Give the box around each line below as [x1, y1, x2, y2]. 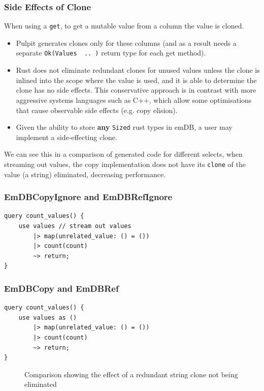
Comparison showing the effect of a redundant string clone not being [24, 369, 238, 379]
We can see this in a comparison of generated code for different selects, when [4, 149, 243, 159]
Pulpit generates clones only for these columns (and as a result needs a [16, 37, 237, 48]
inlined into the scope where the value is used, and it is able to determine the [16, 74, 257, 85]
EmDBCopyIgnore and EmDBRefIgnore [4, 190, 173, 203]
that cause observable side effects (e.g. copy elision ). [16, 104, 178, 115]
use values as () [18, 314, 77, 321]
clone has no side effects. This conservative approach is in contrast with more [16, 85, 256, 95]
